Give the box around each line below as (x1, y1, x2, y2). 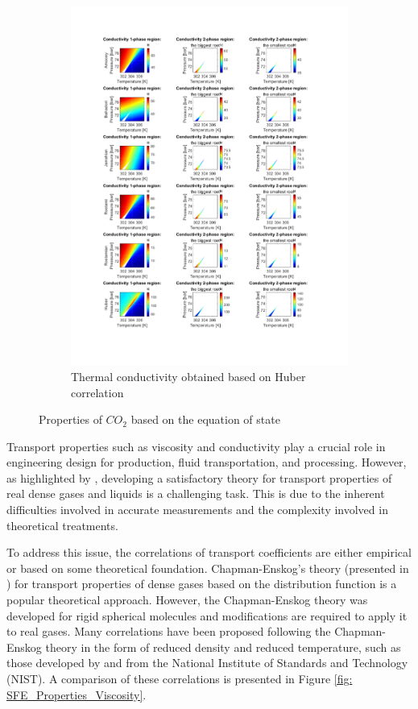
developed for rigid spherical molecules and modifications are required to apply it (6, 607, 408, 624)
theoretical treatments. (6, 516, 118, 533)
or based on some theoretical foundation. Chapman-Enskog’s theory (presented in (6, 559, 409, 576)
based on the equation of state (130, 411, 280, 428)
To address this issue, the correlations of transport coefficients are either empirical (6, 544, 412, 561)
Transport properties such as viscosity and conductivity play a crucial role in (6, 437, 386, 454)
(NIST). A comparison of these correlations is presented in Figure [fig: (6, 670, 353, 687)
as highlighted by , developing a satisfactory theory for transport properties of (6, 469, 392, 486)
